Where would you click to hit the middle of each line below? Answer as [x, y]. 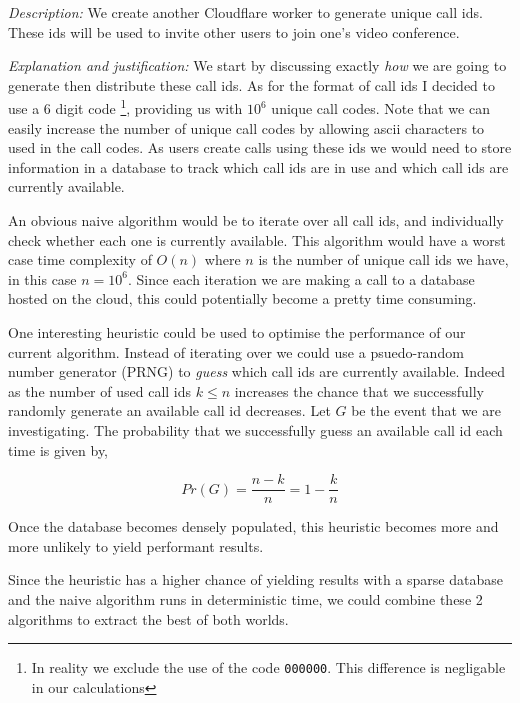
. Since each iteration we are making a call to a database [301, 278]
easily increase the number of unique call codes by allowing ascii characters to [246, 127]
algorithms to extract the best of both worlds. [148, 618]
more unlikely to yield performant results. [136, 545]
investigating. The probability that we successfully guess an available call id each [255, 429]
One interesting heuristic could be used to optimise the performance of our [237, 331]
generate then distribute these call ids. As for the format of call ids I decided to [252, 84]
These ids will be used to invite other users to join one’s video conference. [234, 31]
